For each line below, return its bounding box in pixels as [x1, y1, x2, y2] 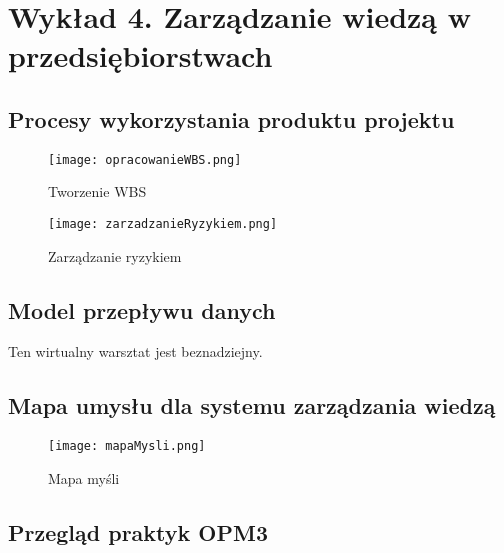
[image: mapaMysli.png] [48, 439, 206, 454]
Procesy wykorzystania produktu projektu [8, 103, 455, 134]
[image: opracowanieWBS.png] [48, 152, 242, 167]
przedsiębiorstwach [8, 35, 273, 76]
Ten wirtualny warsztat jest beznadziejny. [8, 341, 263, 362]
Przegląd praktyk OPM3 [8, 516, 268, 547]
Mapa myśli [48, 467, 120, 488]
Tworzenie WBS [48, 181, 147, 202]
